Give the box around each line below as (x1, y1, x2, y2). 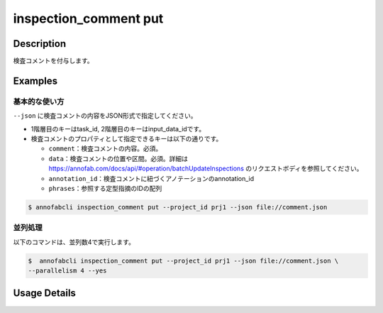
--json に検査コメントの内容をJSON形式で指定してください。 (13, 111, 197, 120)
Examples (13, 75, 58, 87)
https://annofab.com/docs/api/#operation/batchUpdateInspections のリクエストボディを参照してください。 (48, 164, 363, 173)
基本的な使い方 (13, 97, 65, 106)
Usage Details (13, 287, 76, 300)
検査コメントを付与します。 (13, 57, 94, 65)
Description (13, 38, 67, 50)
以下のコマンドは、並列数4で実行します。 (13, 238, 135, 246)
